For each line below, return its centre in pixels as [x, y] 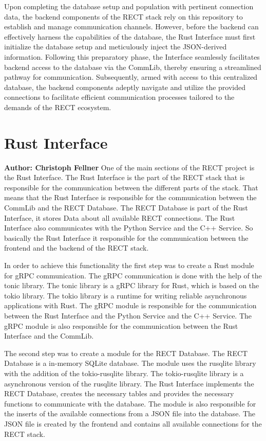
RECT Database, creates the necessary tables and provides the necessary [119, 393]
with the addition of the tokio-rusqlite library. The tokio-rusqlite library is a [124, 373]
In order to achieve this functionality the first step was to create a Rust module [129, 265]
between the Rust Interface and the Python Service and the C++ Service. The [128, 315]
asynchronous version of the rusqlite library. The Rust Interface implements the [129, 383]
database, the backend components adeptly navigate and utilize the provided [125, 87]
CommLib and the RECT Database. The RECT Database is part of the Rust [126, 208]
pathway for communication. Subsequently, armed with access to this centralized [131, 77]
